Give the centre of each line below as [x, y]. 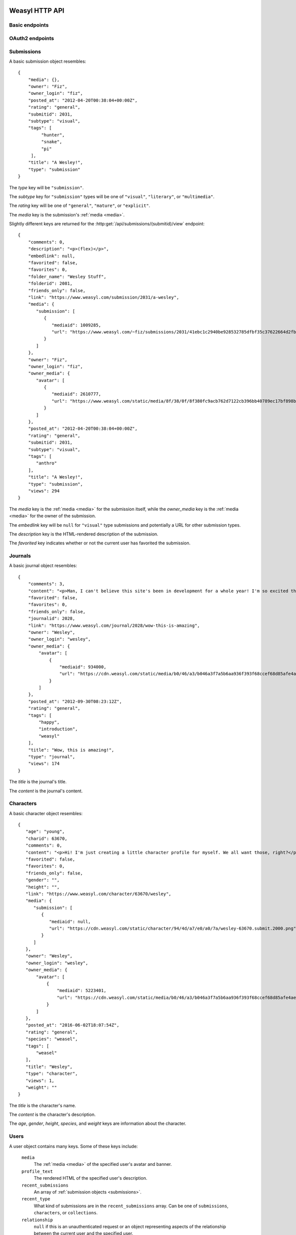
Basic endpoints [29, 25]
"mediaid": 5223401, [82, 991]
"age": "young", [45, 832]
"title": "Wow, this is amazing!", [71, 750]
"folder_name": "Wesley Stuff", [67, 276]
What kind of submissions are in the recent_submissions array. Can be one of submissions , [131, 1206]
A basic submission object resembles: [48, 61]
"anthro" [47, 463]
